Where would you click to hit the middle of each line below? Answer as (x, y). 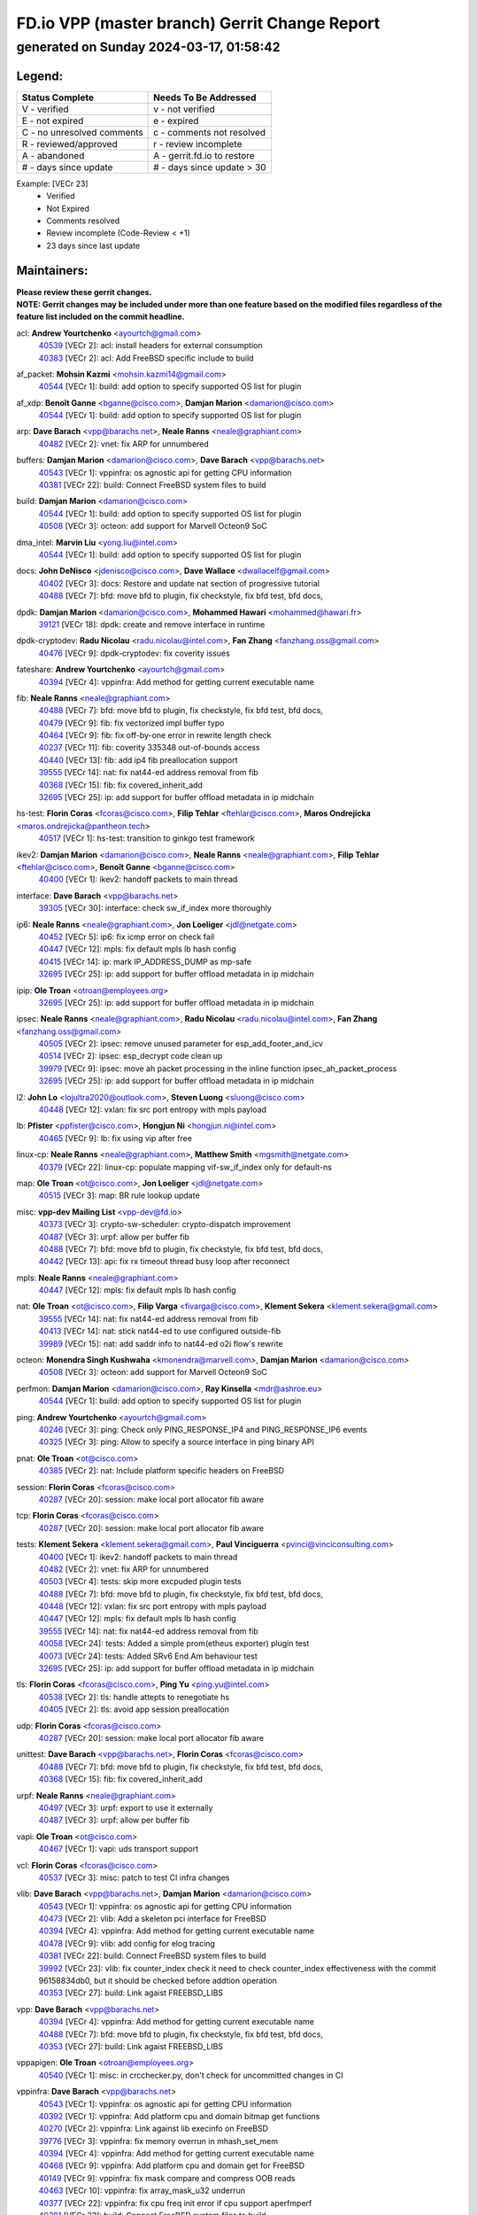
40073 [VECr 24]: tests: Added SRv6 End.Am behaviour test (148, 1656)
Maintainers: (52, 271)
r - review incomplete (198, 144)
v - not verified (185, 109)
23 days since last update (93, 245)
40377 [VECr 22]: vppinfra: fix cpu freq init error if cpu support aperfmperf (175, 2203)
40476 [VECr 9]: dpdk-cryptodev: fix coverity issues (134, 653)
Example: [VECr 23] (52, 183)
